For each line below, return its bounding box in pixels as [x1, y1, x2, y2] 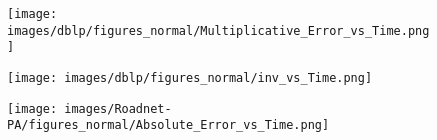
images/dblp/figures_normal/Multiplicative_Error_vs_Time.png [7, 23, 430, 38]
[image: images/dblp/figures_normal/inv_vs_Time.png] [7, 70, 373, 85]
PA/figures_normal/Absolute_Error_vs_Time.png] [7, 118, 330, 133]
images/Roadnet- [64, 101, 172, 116]
